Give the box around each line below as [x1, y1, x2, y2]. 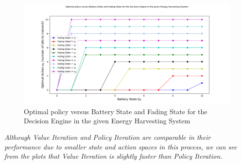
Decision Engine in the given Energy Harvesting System [24, 116, 190, 126]
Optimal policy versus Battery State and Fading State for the [24, 106, 207, 116]
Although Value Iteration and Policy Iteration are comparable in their [4, 132, 211, 142]
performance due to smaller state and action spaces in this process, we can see [4, 141, 237, 151]
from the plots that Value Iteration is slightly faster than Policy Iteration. [4, 151, 223, 161]
